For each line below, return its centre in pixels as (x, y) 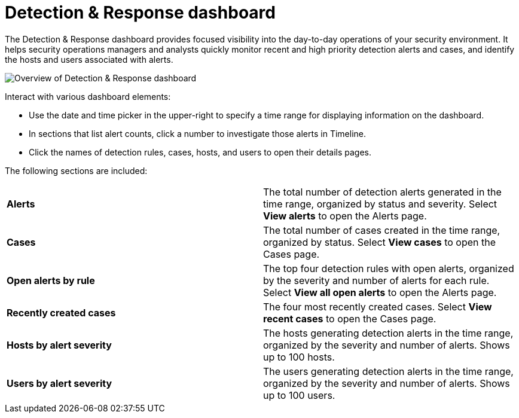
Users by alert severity (59, 383)
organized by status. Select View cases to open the (380, 242)
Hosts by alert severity (59, 345)
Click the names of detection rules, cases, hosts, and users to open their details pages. (200, 152)
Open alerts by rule (51, 280)
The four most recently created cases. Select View (378, 306)
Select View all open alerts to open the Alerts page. (380, 292)
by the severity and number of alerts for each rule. (376, 280)
